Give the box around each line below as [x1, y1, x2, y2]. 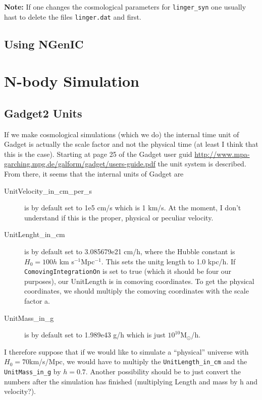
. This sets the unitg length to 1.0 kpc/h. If [101, 256, 236, 266]
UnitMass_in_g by [4, 366, 61, 377]
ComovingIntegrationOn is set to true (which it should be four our [24, 266, 232, 276]
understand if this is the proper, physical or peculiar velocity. [24, 212, 214, 222]
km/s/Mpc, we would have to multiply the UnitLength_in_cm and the [29, 356, 247, 367]
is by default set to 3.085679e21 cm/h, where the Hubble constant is [24, 246, 235, 257]
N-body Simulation [4, 71, 139, 91]
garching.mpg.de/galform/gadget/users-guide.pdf [4, 158, 155, 169]
